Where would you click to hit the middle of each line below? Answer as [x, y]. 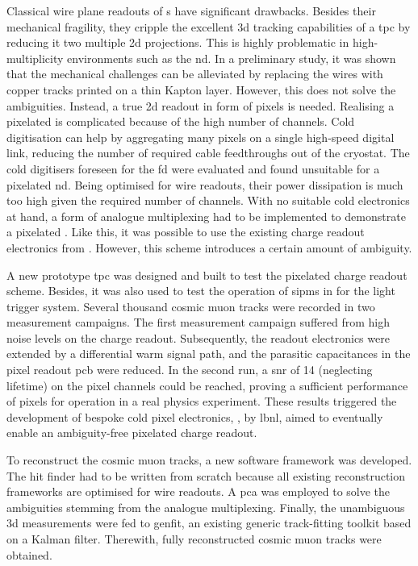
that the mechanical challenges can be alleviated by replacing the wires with [195, 74]
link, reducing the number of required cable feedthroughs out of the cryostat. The [208, 153]
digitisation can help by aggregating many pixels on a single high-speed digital [201, 137]
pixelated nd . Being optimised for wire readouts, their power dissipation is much [205, 184]
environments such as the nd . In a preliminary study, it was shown [232, 58]
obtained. [29, 554]
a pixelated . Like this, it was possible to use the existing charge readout [186, 232]
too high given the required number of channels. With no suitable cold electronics [208, 200]
